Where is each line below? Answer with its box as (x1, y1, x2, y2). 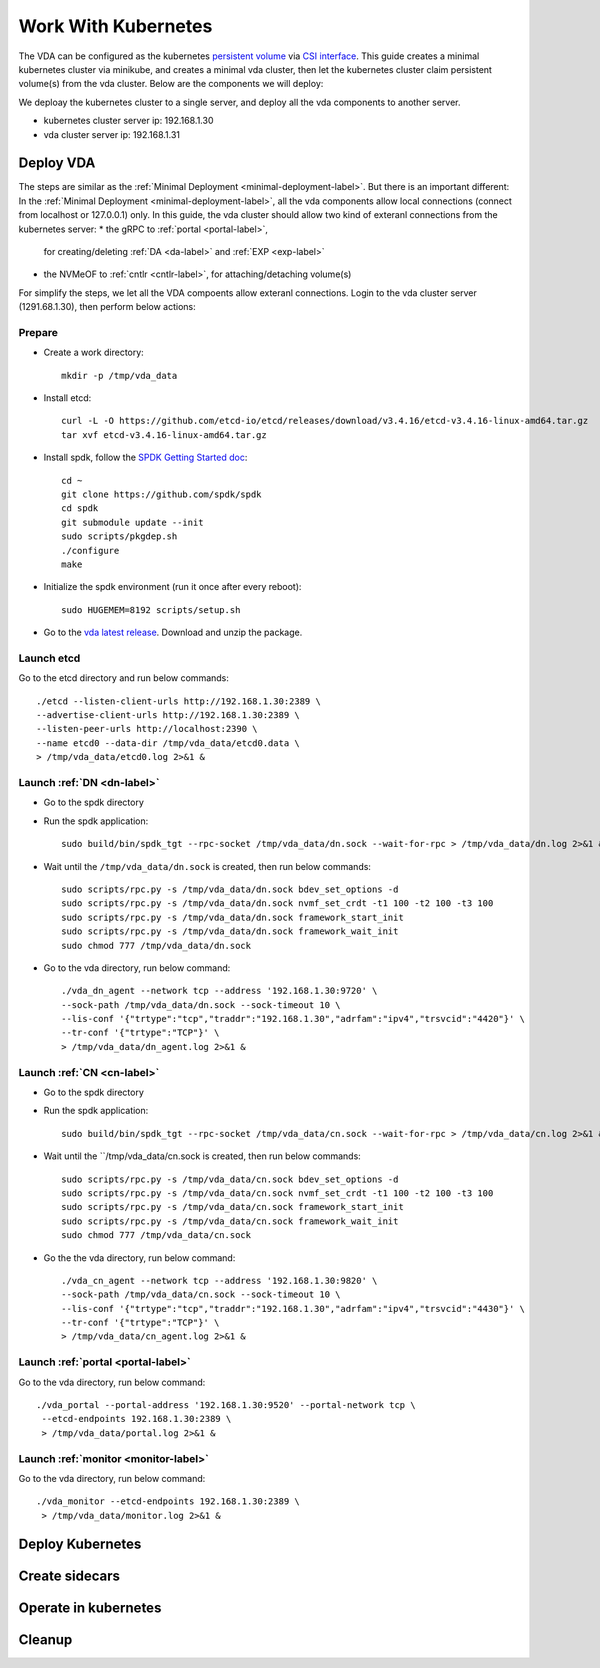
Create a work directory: (43, 346, 144, 359)
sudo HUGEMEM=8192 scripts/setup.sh (61, 604, 241, 615)
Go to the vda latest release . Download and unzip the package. (43, 626, 303, 639)
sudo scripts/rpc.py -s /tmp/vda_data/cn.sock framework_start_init (61, 1201, 404, 1213)
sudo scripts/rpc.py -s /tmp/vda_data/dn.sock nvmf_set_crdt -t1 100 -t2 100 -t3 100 (61, 898, 494, 909)
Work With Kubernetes (18, 15, 213, 37)
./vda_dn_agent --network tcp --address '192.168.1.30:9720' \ (61, 985, 378, 997)
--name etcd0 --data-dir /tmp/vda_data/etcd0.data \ (36, 737, 300, 749)
